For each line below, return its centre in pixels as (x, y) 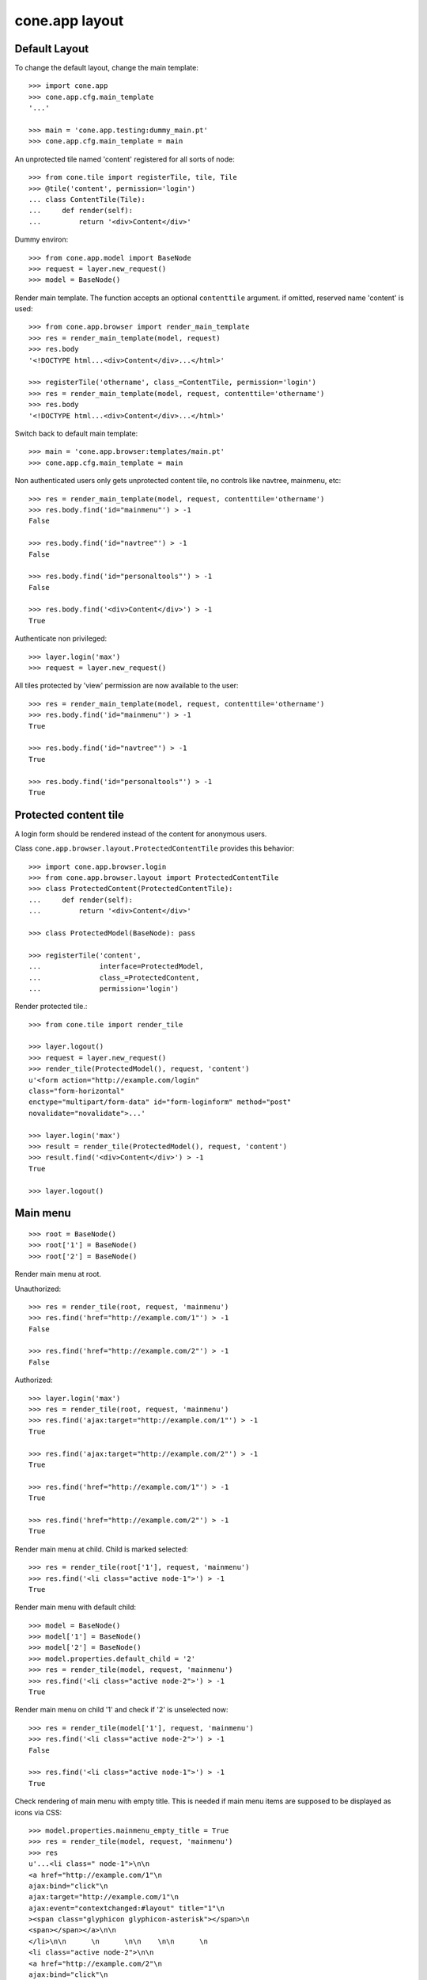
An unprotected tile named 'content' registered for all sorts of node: (125, 159)
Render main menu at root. (58, 1274)
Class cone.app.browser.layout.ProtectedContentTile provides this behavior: (155, 848)
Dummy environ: (42, 240)
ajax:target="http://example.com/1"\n (104, 1897)
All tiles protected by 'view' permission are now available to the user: (127, 686)
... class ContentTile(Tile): (87, 199)
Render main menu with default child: (76, 1607)
